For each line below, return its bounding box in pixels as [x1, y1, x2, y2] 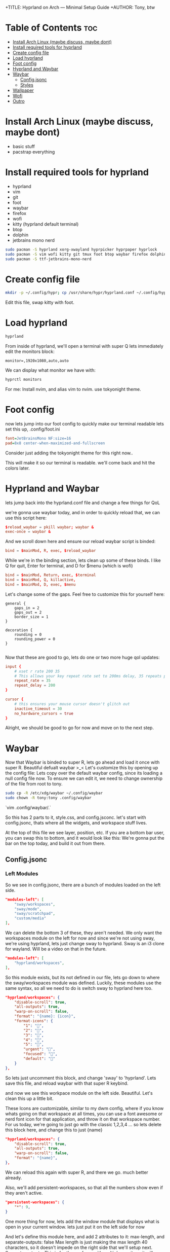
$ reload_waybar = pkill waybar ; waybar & [5, 524, 94, 529]
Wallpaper [12, 87, 34, 93]
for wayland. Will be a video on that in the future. [5, 946, 107, 952]
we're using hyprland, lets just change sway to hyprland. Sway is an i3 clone [5, 941, 164, 947]
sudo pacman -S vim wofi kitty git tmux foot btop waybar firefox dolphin [5, 252, 166, 257]
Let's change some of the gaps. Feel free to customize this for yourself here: [5, 591, 165, 597]
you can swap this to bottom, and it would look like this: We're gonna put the [5, 835, 164, 841]
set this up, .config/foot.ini [5, 426, 60, 432]
